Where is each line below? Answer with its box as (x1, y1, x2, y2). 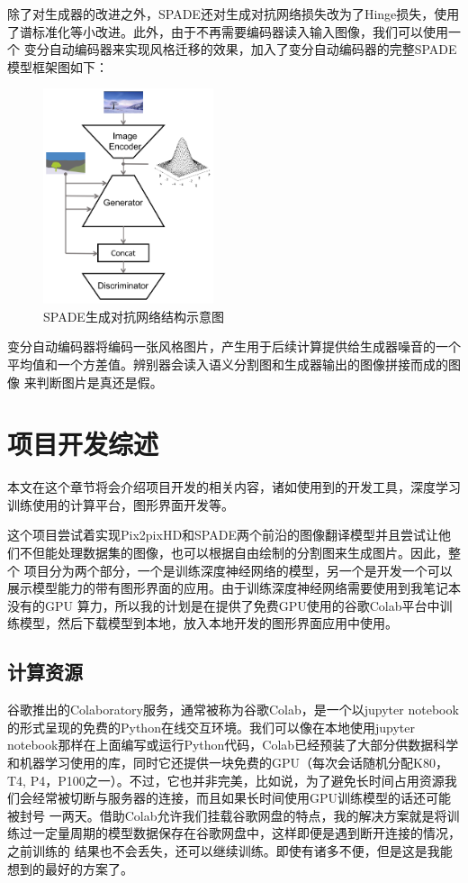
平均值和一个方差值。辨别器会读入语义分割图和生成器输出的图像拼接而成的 (7, 354, 448, 373)
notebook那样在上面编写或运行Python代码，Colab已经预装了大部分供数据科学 (7, 735, 459, 754)
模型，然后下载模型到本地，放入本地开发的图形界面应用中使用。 (19, 614, 398, 633)
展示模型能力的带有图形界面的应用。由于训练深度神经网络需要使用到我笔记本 (7, 578, 461, 597)
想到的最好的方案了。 (7, 859, 133, 878)
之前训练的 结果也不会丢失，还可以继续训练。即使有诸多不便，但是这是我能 (7, 841, 453, 860)
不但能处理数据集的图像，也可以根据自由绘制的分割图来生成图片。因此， (19, 543, 448, 562)
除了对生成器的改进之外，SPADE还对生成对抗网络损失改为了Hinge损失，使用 (7, 5, 460, 23)
